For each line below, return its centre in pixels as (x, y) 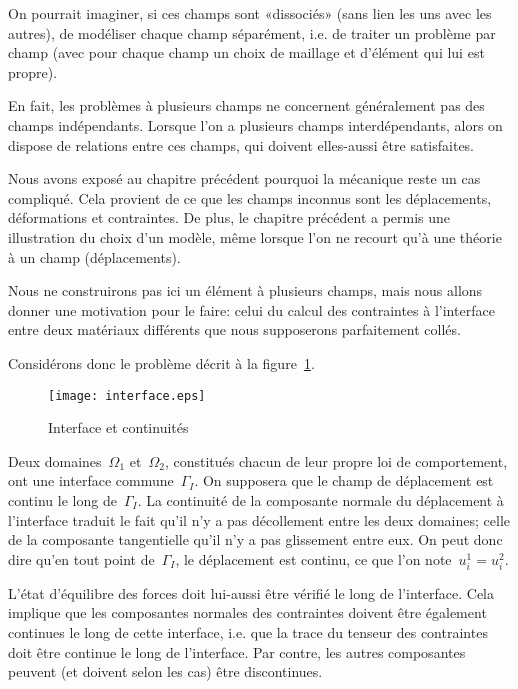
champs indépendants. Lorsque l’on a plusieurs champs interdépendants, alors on (255, 124)
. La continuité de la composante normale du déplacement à (320, 499)
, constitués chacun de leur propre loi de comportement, (336, 460)
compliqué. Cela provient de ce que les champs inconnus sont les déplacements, (250, 197)
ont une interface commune (91, 480)
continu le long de (62, 499)
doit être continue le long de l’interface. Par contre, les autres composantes (237, 651)
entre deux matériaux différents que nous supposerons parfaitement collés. (234, 329)
